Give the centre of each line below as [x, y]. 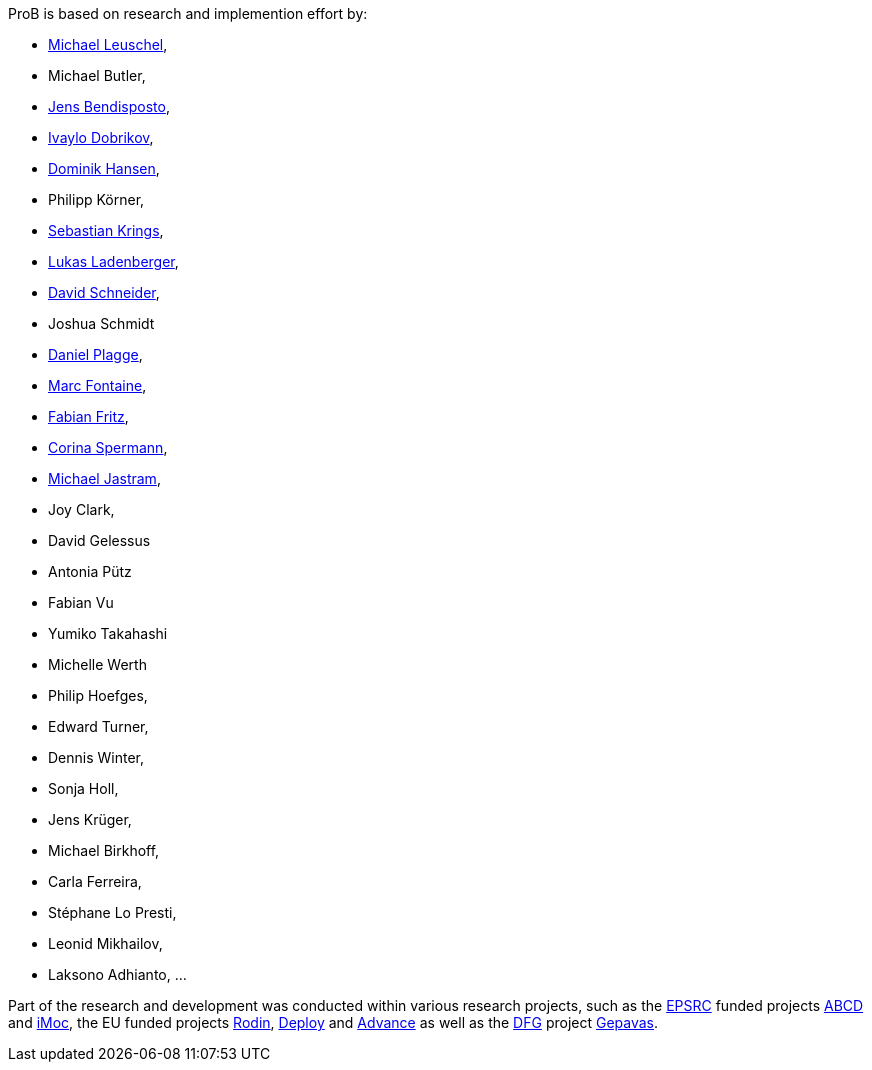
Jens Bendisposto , [109, 106]
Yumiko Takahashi [108, 633]
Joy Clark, [81, 509]
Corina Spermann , [108, 447]
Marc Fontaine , [97, 385]
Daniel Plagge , [95, 354]
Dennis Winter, [96, 757]
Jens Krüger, [90, 819]
